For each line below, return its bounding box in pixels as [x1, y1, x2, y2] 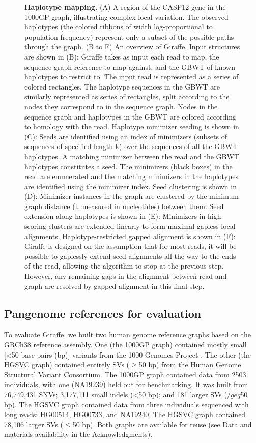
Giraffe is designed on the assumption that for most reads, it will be [24, 241, 237, 251]
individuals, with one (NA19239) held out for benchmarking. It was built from [4, 379, 248, 390]
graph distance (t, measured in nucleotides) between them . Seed [24, 200, 224, 211]
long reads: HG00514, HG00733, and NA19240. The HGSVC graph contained [4, 409, 246, 420]
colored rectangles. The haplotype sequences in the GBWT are [24, 81, 220, 92]
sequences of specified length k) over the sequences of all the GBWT [24, 141, 238, 152]
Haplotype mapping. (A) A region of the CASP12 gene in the [24, 2, 226, 12]
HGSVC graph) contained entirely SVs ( [4, 359, 130, 370]
